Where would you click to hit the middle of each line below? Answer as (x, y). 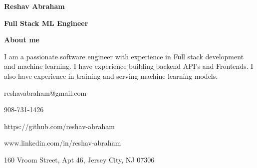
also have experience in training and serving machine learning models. (111, 76)
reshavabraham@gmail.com (45, 92)
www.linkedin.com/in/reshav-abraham (63, 143)
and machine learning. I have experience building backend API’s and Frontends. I (129, 66)
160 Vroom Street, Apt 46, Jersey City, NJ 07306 (79, 159)
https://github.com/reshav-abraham (59, 126)
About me (22, 40)
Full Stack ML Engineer (46, 23)
